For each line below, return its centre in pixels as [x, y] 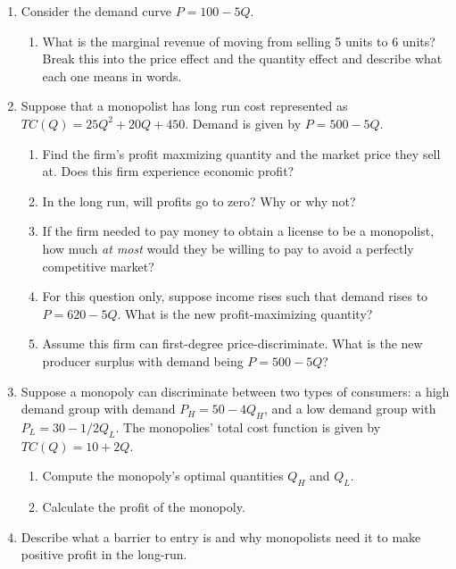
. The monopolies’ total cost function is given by [248, 427]
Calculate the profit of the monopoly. [144, 507]
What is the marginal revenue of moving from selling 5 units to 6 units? [239, 41]
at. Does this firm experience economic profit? [168, 171]
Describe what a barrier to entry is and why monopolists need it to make [221, 536]
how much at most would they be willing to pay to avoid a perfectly [228, 248]
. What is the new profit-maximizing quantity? [245, 313]
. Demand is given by [243, 123]
